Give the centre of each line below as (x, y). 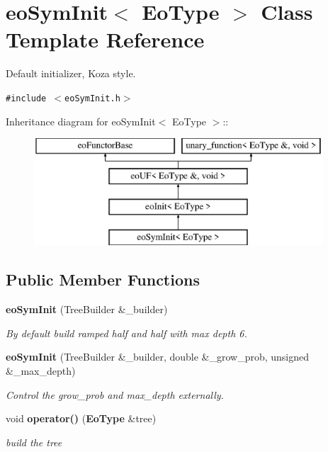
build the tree (34, 442)
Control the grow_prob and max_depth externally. (115, 394)
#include (26, 98)
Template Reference (105, 39)
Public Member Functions (103, 279)
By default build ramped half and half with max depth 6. (126, 333)
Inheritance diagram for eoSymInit (81, 121)
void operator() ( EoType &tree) (81, 418)
